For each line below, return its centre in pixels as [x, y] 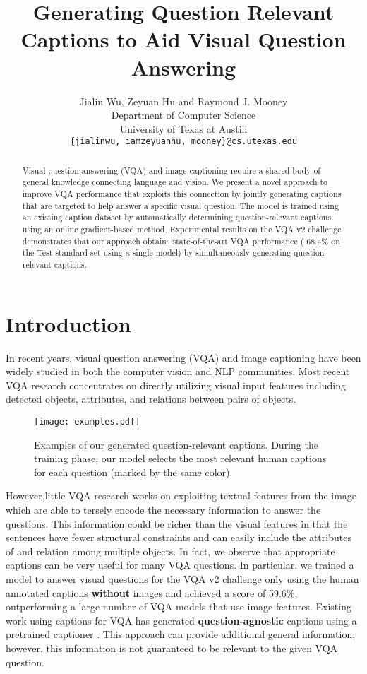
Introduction [68, 323]
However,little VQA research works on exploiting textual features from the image [181, 496]
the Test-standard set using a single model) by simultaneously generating [157, 253]
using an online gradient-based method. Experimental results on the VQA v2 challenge [182, 229]
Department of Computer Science [183, 115]
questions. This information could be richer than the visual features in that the [177, 523]
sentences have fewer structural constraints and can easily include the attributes [179, 537]
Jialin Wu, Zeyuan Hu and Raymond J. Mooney [183, 101]
